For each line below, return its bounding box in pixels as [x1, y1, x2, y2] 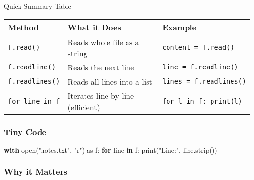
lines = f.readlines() [162, 77, 246, 86]
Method [8, 21, 39, 33]
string [67, 47, 87, 59]
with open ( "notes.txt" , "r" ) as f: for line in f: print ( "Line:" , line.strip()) [4, 144, 217, 155]
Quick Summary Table [4, 1, 71, 11]
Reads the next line [67, 61, 134, 73]
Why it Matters [4, 165, 67, 178]
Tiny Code [4, 125, 47, 137]
